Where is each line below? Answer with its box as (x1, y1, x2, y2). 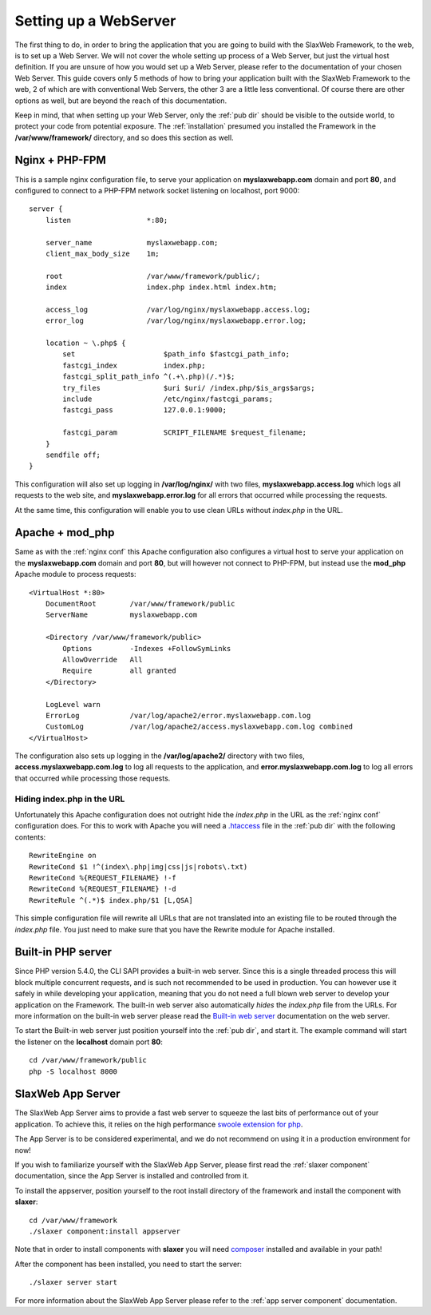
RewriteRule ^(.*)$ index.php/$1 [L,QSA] (29, 896, 193, 904)
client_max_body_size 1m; (45, 248, 160, 258)
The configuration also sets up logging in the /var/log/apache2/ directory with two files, (14, 751, 305, 761)
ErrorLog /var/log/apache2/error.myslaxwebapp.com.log (45, 711, 311, 720)
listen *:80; (45, 216, 168, 224)
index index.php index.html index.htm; (45, 283, 278, 292)
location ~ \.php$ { (45, 339, 126, 348)
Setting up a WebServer (14, 12, 176, 30)
